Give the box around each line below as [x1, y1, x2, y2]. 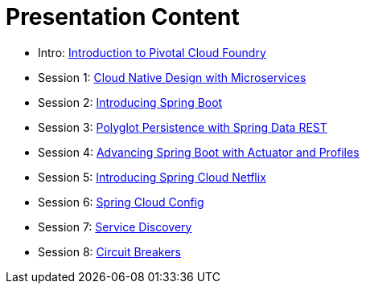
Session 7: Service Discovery [38, 219, 192, 234]
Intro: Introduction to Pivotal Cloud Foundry [38, 45, 266, 59]
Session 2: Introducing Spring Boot [38, 95, 223, 109]
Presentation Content [6, 3, 240, 31]
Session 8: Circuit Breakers [38, 244, 181, 259]
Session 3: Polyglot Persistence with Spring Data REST [38, 120, 327, 134]
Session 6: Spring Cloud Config [38, 194, 204, 209]
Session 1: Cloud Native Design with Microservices [38, 70, 306, 84]
